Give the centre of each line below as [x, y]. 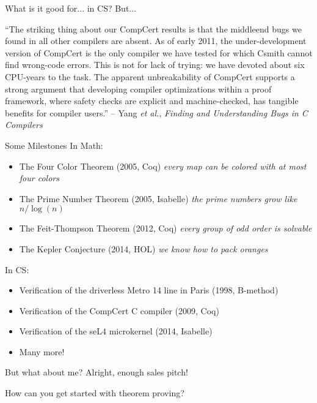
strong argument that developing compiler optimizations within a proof [138, 89]
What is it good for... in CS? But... [71, 8]
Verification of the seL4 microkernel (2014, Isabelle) [116, 331]
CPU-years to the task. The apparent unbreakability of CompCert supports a [150, 76]
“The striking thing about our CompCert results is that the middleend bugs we [153, 28]
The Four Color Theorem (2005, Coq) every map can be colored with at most [163, 166]
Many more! [42, 351]
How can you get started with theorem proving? [95, 393]
